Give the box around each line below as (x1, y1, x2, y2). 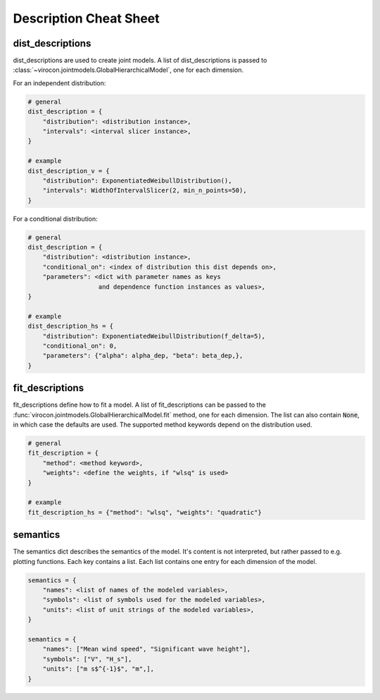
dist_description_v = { (27, 166, 110, 175)
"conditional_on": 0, (42, 342, 118, 350)
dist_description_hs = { (27, 322, 114, 331)
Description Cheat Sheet (13, 11, 160, 26)
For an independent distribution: (13, 78, 106, 87)
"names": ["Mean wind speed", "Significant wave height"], (42, 645, 251, 653)
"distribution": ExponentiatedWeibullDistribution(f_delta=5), (42, 332, 266, 340)
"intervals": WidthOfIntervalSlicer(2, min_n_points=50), (42, 187, 247, 195)
